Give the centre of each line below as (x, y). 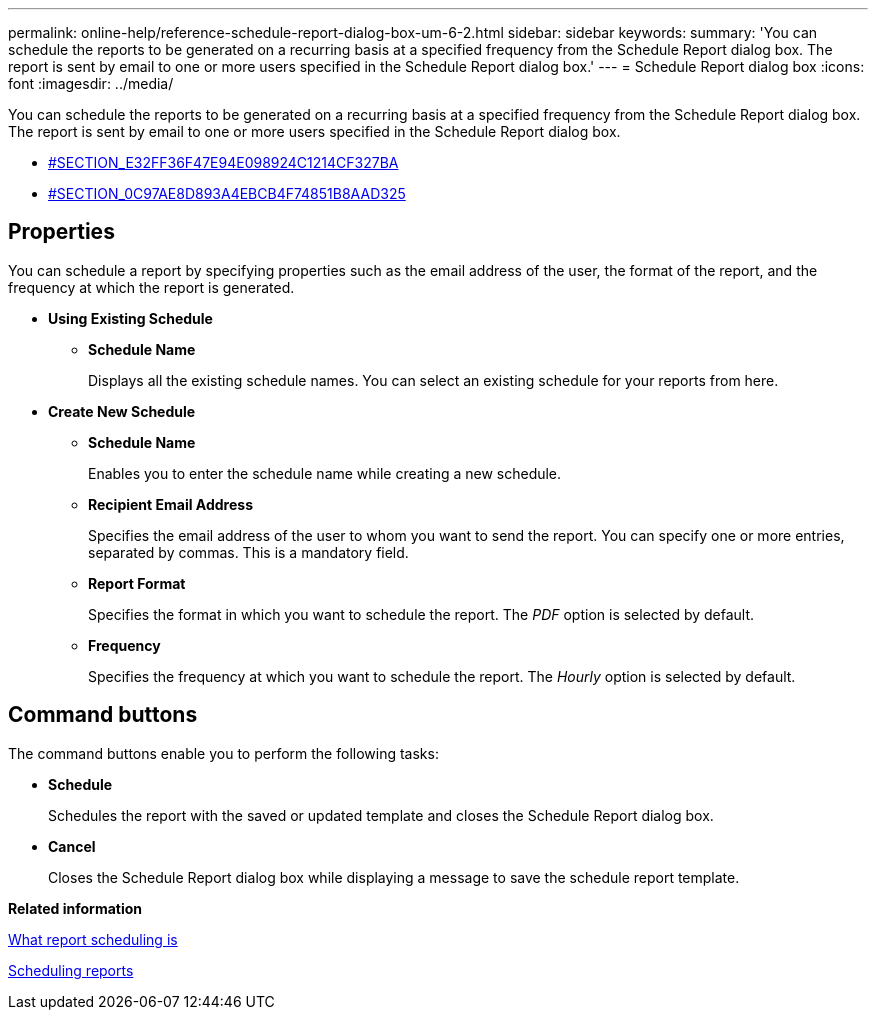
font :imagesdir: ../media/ (91, 83)
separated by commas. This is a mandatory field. (248, 552)
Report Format (137, 583)
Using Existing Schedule (130, 318)
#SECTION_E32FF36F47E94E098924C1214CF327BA (223, 162)
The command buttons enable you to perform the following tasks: (223, 753)
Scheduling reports (71, 970)
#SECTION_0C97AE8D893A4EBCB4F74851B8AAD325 (227, 193)
